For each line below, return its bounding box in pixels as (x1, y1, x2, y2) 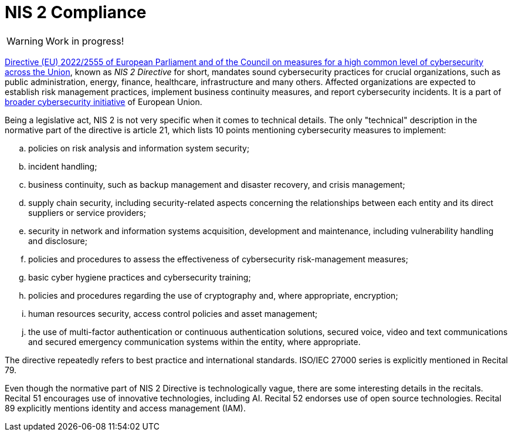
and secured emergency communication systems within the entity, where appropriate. (28, 336, 361, 347)
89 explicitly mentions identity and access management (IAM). (5, 403, 246, 413)
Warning (6, 35, 43, 47)
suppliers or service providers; (28, 207, 146, 218)
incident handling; (28, 161, 97, 171)
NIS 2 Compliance (5, 2, 147, 22)
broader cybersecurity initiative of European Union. (5, 96, 202, 107)
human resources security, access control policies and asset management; (28, 308, 318, 319)
